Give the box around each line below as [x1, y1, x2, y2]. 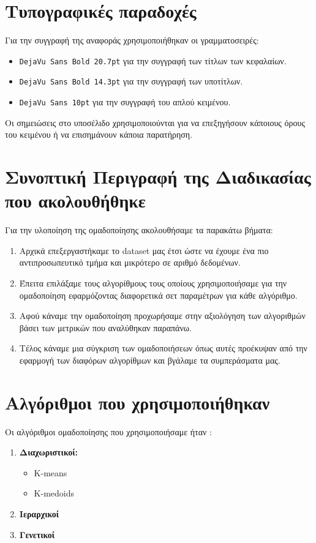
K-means [34, 466, 67, 479]
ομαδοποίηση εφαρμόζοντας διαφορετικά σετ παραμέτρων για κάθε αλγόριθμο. [19, 288, 298, 301]
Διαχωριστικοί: [19, 446, 78, 459]
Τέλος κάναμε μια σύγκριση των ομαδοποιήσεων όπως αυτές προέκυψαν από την [19, 342, 307, 354]
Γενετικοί [19, 528, 55, 541]
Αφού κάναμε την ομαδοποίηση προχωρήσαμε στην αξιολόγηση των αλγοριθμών [19, 309, 306, 322]
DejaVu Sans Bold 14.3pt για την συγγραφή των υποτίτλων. [19, 75, 243, 88]
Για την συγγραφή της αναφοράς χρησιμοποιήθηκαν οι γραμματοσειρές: [5, 34, 259, 47]
